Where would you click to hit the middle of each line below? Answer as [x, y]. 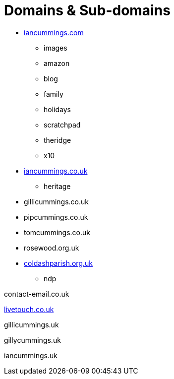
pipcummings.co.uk [56, 217]
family [54, 94]
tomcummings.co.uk [57, 232]
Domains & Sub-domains [87, 10]
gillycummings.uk [32, 340]
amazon [57, 63]
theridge [58, 140]
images [56, 48]
